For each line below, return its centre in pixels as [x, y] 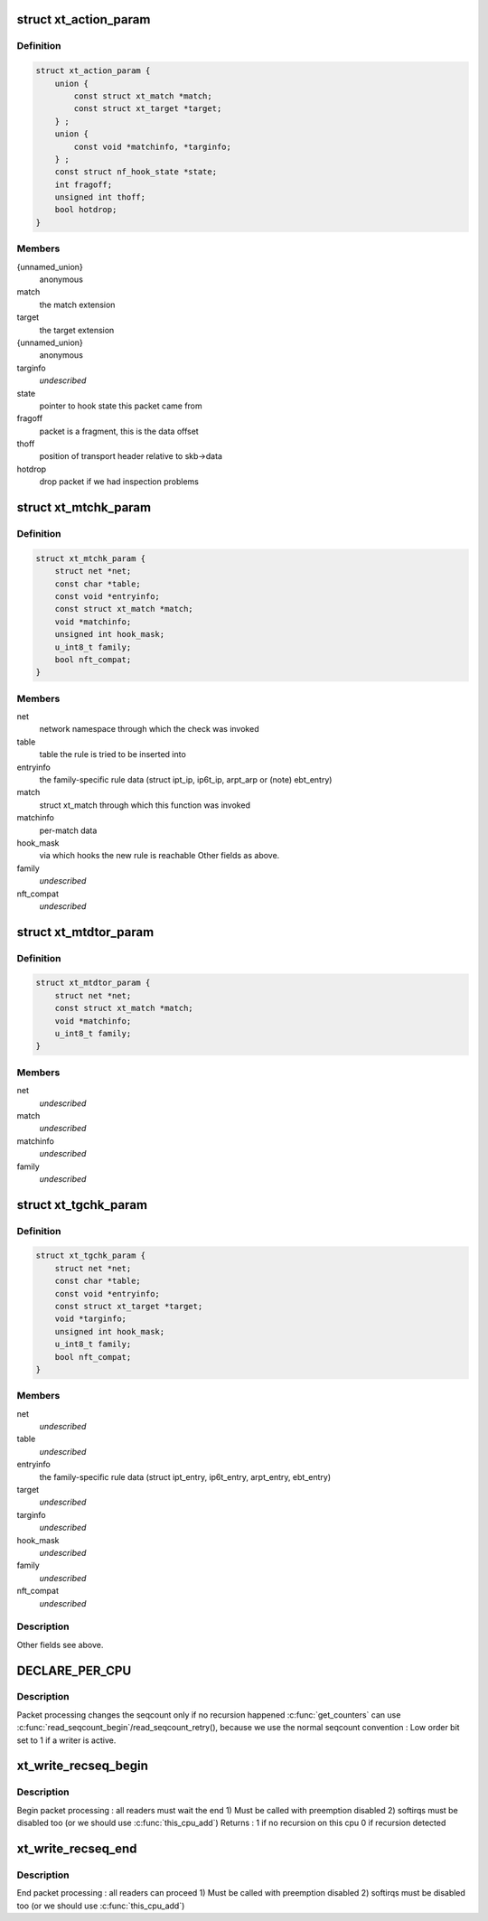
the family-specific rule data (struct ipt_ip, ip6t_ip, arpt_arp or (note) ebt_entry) [186, 780]
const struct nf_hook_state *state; [136, 172]
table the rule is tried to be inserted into [113, 754]
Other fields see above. [60, 1645]
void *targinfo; [90, 1319]
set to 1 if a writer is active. [66, 1740]
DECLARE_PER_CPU [74, 1670]
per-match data [68, 830]
